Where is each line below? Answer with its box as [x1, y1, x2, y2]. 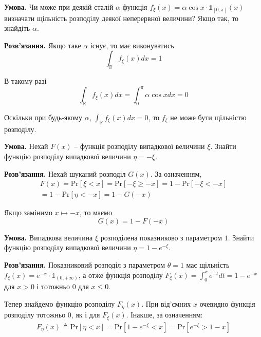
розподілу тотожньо [4, 309, 66, 320]
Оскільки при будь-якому [4, 111, 82, 122]
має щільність [186, 259, 230, 270]
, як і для [71, 309, 100, 320]
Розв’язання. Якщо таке [4, 40, 81, 50]
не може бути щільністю [170, 111, 247, 122]
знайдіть [4, 23, 30, 33]
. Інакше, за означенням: [126, 309, 203, 320]
